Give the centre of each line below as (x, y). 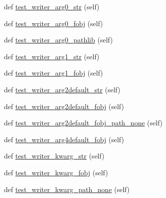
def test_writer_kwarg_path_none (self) (67, 189)
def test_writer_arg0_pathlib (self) (58, 40)
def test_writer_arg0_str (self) (52, 6)
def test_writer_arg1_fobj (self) (54, 73)
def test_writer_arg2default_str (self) (62, 89)
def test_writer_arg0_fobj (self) (54, 23)
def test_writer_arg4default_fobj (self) (64, 139)
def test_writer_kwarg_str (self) (54, 156)
